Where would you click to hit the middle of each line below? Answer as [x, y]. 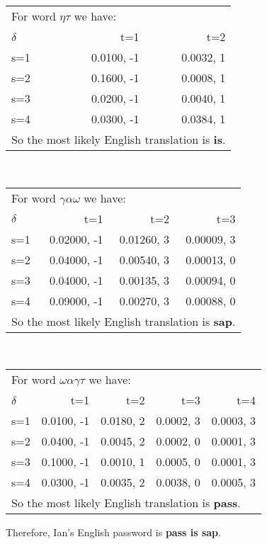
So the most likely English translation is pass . [126, 503]
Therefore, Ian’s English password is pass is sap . [113, 532]
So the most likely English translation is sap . [124, 321]
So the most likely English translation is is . [119, 139]
